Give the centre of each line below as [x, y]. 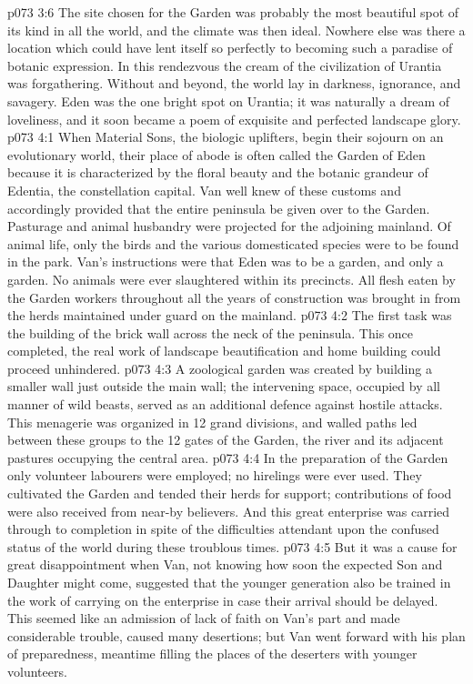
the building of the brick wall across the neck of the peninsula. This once [211, 332]
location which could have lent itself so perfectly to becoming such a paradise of [230, 48]
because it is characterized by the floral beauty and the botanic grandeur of [218, 172]
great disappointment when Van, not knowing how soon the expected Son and [225, 564]
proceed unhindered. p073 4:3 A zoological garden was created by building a [220, 368]
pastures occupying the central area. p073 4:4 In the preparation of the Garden [228, 457]
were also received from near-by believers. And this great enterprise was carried [229, 511]
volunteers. [37, 671]
